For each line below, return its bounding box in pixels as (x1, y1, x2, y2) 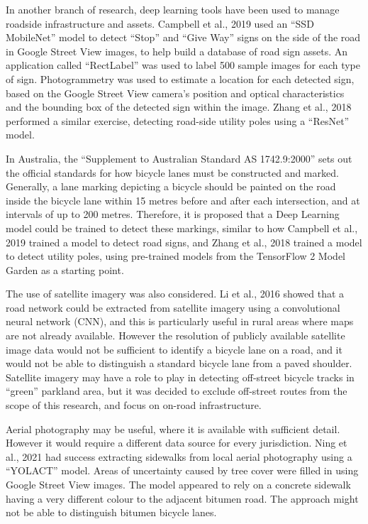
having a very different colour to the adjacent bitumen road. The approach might (6, 491, 359, 506)
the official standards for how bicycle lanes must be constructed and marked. (6, 165, 339, 180)
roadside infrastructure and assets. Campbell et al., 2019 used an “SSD (6, 16, 314, 31)
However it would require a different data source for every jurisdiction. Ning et (6, 435, 347, 450)
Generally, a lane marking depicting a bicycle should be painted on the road (6, 179, 336, 194)
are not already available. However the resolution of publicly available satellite (6, 328, 345, 343)
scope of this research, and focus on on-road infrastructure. (6, 398, 262, 413)
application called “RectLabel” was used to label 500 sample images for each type (6, 58, 361, 72)
